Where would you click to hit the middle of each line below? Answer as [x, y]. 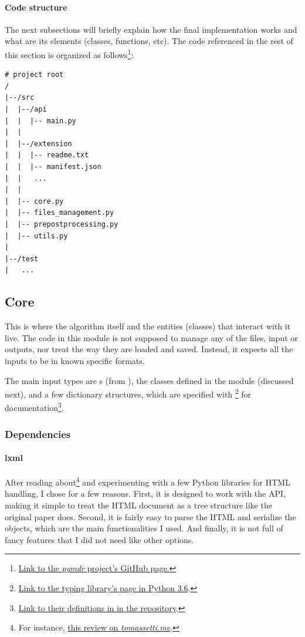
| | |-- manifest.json [53, 166]
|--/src [20, 98]
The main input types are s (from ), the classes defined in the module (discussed [149, 380]
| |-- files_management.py [60, 213]
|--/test [22, 259]
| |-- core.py [34, 201]
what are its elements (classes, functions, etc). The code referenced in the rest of [149, 41]
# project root [34, 75]
